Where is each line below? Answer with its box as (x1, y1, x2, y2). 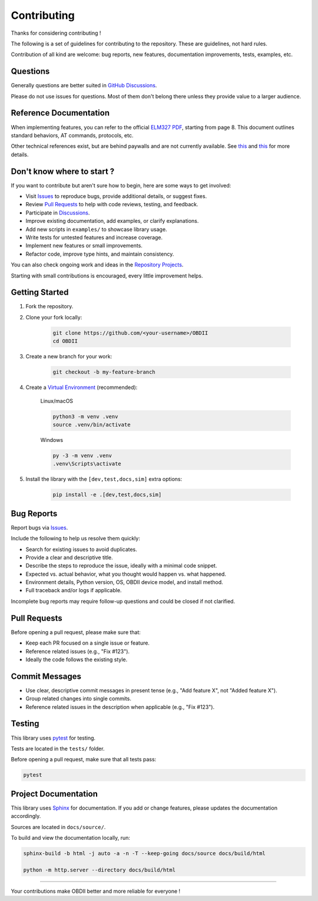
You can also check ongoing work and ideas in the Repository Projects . (11, 261, 184, 268)
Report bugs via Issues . (11, 524, 68, 531)
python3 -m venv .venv (52, 413, 118, 420)
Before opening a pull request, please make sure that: (11, 628, 141, 636)
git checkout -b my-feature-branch (52, 369, 155, 375)
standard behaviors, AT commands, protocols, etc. (11, 131, 134, 138)
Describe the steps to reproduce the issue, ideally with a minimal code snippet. (25, 562, 217, 569)
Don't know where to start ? (11, 166, 115, 176)
